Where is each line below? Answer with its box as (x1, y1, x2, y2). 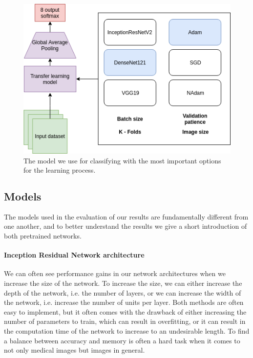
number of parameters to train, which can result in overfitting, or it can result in (4, 316, 246, 326)
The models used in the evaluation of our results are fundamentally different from (4, 211, 249, 221)
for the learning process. (23, 165, 96, 175)
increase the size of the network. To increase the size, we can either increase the (4, 278, 242, 288)
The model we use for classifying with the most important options (23, 155, 221, 165)
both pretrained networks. (4, 231, 82, 241)
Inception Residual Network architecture (4, 250, 145, 260)
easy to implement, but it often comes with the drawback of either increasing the (4, 306, 247, 317)
